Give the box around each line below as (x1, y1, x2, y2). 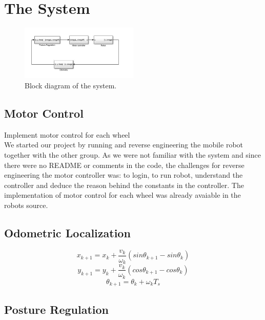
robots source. (4, 199, 48, 210)
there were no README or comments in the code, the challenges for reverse (4, 159, 244, 170)
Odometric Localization (4, 224, 131, 240)
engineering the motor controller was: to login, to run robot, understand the (4, 170, 243, 180)
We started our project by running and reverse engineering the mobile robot (4, 139, 243, 150)
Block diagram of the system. (25, 80, 117, 90)
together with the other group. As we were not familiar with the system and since (4, 149, 261, 160)
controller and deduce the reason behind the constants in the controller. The (4, 179, 244, 190)
